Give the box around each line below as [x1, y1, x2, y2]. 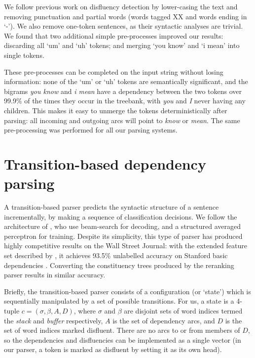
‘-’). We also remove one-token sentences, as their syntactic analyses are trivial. [4, 21, 243, 31]
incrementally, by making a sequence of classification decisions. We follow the [4, 211, 237, 222]
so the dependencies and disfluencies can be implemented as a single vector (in [4, 334, 241, 345]
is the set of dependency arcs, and [112, 315, 215, 325]
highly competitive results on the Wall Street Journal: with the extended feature [4, 240, 247, 251]
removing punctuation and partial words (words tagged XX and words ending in [4, 11, 247, 21]
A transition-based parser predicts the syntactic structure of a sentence [4, 202, 219, 212]
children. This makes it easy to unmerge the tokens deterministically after [4, 105, 227, 115]
